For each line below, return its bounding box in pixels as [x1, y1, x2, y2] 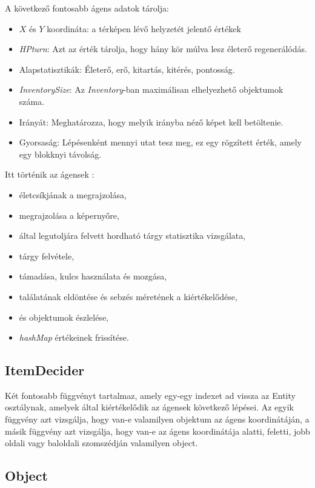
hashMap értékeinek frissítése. [19, 331, 129, 344]
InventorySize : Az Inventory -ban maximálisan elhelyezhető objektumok [19, 83, 283, 96]
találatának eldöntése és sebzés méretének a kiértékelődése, [19, 290, 237, 302]
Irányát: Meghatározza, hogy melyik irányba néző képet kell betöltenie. [19, 115, 283, 128]
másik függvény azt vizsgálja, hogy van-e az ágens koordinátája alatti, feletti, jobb [5, 424, 310, 437]
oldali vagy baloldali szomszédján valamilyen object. [5, 436, 198, 449]
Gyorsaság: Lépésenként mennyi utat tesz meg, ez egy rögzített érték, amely [19, 136, 302, 149]
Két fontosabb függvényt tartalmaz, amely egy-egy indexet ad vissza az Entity [5, 389, 296, 401]
